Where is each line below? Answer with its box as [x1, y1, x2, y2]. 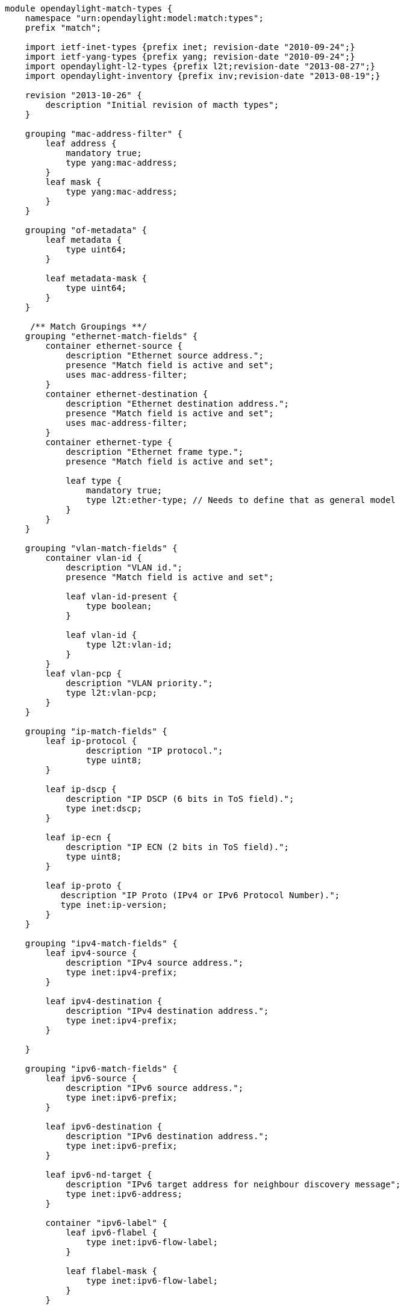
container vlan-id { [45, 553, 142, 563]
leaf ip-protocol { [45, 736, 137, 746]
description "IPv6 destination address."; [66, 1131, 269, 1141]
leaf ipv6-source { [45, 1073, 137, 1083]
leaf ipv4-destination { [45, 996, 163, 1006]
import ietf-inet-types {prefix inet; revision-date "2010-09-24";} [25, 42, 355, 52]
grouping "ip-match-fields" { [25, 726, 167, 736]
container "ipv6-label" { [45, 1218, 167, 1228]
